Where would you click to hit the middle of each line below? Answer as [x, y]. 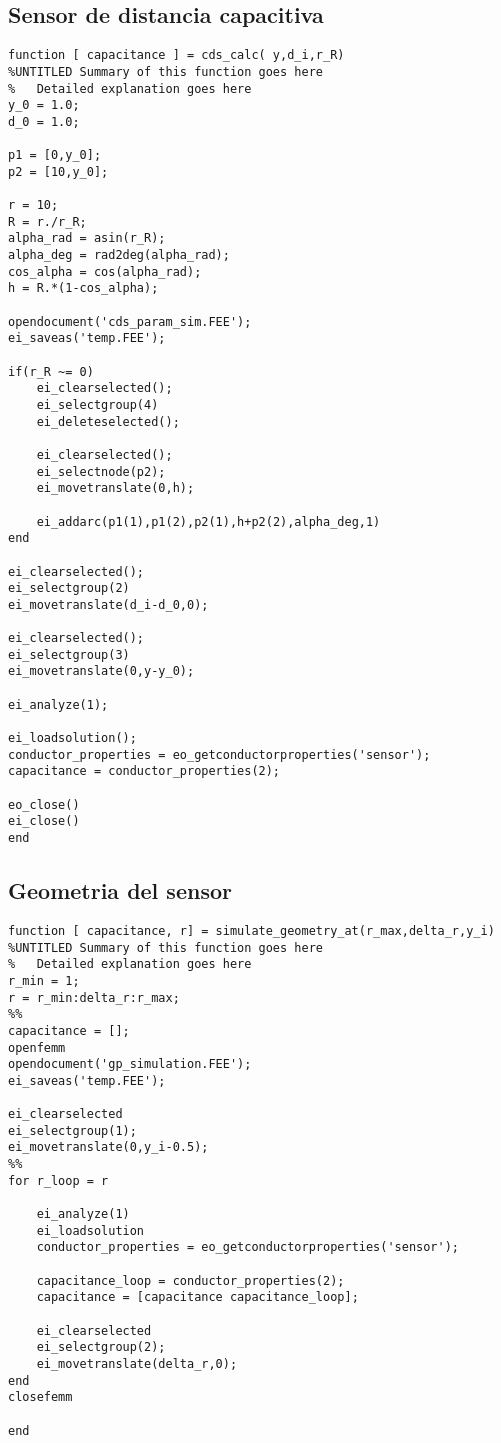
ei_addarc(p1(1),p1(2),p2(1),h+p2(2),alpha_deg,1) [208, 521]
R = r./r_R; [47, 221]
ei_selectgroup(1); [72, 1130]
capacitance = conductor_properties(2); [144, 771]
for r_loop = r [58, 1180]
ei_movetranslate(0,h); [115, 488]
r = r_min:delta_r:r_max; [94, 997]
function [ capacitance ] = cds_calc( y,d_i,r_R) [176, 55]
